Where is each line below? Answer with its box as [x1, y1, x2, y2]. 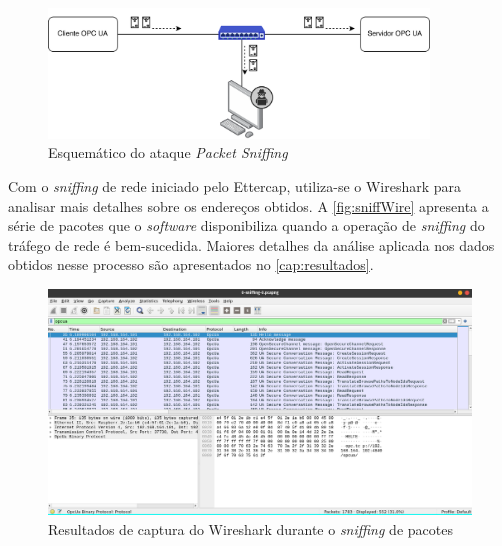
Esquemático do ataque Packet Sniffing [48, 142, 288, 163]
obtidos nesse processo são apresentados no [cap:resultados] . [8, 254, 374, 275]
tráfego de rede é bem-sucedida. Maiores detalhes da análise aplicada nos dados [8, 234, 495, 255]
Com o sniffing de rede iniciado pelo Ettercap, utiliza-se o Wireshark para [8, 175, 462, 196]
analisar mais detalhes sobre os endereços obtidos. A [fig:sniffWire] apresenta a [8, 195, 489, 216]
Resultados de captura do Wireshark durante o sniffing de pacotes [48, 519, 453, 540]
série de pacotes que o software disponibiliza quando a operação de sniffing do [8, 215, 485, 236]
